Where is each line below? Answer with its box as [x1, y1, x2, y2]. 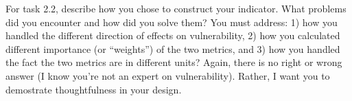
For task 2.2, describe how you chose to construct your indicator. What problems [5, 1, 347, 15]
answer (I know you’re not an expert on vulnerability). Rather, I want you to [5, 68, 330, 82]
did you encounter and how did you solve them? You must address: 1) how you [5, 14, 338, 29]
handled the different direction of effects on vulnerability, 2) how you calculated [5, 28, 340, 43]
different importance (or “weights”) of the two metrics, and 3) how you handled [5, 41, 340, 56]
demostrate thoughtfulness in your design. [5, 82, 182, 96]
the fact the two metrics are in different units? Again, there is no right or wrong [5, 55, 342, 69]
